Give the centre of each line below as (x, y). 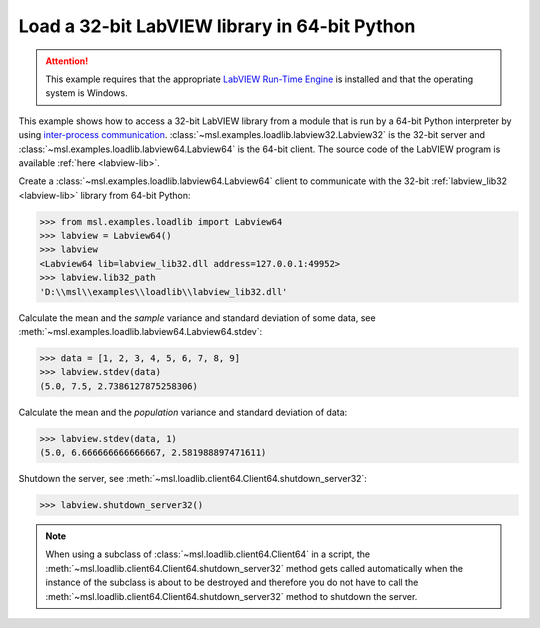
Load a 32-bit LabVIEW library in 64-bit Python (217, 26)
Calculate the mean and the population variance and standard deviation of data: (183, 412)
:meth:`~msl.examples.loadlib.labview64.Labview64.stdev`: (140, 331)
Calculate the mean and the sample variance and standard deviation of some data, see (197, 317)
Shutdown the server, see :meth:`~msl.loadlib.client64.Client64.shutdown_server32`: (192, 479)
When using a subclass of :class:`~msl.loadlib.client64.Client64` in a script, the (207, 554)
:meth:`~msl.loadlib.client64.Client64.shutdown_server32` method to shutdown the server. (231, 596)
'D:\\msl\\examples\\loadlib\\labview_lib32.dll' (163, 291)
